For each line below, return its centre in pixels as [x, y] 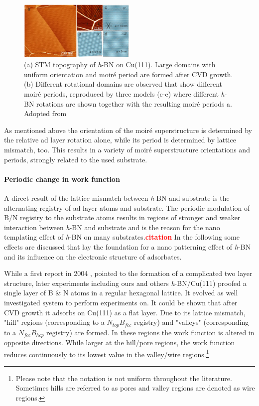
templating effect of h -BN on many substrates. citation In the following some [122, 237]
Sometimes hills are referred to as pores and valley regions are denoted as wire [135, 388]
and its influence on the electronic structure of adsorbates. [93, 256]
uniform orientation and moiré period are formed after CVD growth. [129, 74]
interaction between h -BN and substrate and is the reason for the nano [112, 227]
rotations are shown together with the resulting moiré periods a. [134, 103]
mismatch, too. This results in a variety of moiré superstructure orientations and [127, 149]
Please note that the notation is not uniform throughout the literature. [124, 378]
